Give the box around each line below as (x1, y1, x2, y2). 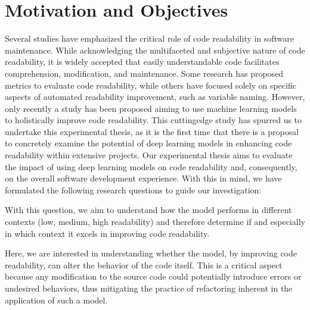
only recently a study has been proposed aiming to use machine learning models (5, 102, 297, 114)
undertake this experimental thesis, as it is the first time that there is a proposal (5, 125, 299, 137)
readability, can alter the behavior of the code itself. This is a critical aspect (5, 258, 283, 271)
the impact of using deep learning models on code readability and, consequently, (5, 160, 297, 173)
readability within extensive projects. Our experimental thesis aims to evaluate (5, 149, 293, 161)
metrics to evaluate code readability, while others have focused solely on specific (5, 79, 296, 91)
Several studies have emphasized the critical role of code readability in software (5, 32, 294, 45)
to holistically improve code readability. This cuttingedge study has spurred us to (5, 114, 302, 126)
